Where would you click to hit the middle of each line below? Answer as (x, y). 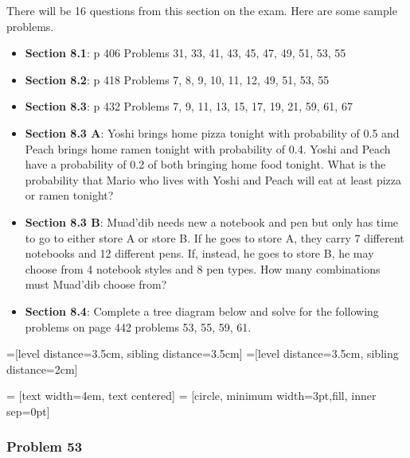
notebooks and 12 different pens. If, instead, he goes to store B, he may (199, 253)
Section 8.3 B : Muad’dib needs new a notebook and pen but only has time (212, 221)
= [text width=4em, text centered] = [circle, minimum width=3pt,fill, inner (191, 396)
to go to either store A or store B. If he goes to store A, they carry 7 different (215, 237)
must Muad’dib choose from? (96, 284)
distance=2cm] (42, 369)
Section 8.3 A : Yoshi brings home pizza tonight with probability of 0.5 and (212, 132)
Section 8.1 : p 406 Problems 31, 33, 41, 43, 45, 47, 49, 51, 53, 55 (185, 53)
